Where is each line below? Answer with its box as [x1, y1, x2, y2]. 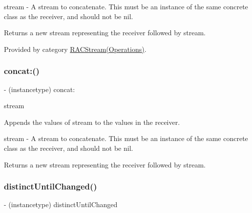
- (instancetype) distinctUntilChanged [4, 199, 118, 210]
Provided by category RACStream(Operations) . [4, 44, 147, 54]
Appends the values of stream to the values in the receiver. [4, 117, 180, 127]
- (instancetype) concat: [4, 84, 75, 94]
